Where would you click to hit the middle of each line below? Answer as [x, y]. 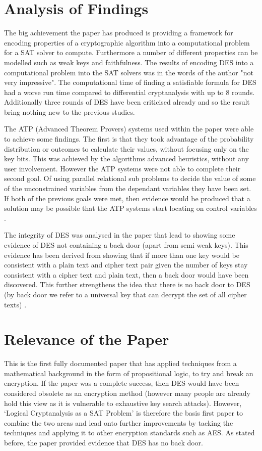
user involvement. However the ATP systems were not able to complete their [122, 168]
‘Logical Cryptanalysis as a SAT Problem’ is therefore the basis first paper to [124, 413]
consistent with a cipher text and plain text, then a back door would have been [126, 274]
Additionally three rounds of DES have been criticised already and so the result [127, 102]
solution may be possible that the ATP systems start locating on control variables [130, 208]
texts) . [15, 304]
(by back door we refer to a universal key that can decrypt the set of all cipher [125, 294]
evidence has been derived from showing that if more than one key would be [122, 255]
